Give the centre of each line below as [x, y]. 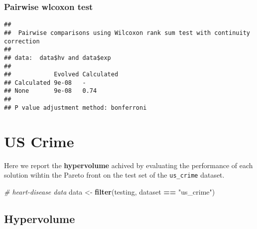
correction [22, 41]
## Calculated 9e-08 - [45, 83]
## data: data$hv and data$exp [58, 58]
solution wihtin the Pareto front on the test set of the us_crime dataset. [114, 175]
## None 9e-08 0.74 [51, 91]
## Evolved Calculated [61, 75]
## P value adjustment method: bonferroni [75, 108]
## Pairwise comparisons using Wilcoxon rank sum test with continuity [127, 33]
